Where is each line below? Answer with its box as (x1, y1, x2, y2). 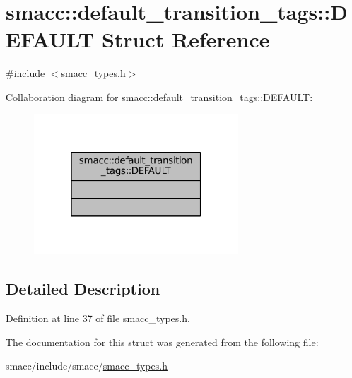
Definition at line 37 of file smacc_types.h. (6, 310, 190, 325)
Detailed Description (6, 278, 160, 300)
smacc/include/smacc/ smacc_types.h (6, 358, 168, 373)
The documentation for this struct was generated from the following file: (6, 334, 319, 349)
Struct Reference (101, 25, 270, 54)
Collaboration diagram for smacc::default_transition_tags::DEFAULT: (6, 89, 313, 104)
